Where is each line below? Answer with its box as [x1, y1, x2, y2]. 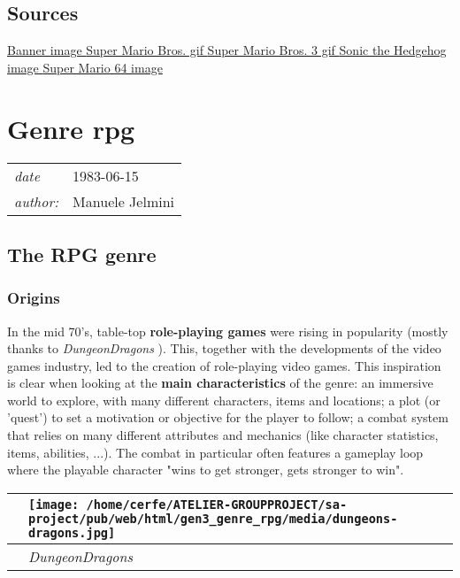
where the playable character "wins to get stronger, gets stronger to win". [7, 460, 404, 479]
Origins [7, 287, 60, 309]
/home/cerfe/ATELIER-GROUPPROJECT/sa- [86, 497, 348, 512]
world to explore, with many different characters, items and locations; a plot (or [7, 390, 441, 409]
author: [14, 190, 59, 212]
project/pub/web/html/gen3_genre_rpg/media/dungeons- [28, 511, 398, 526]
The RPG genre [7, 240, 157, 267]
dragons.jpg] [28, 525, 116, 540]
